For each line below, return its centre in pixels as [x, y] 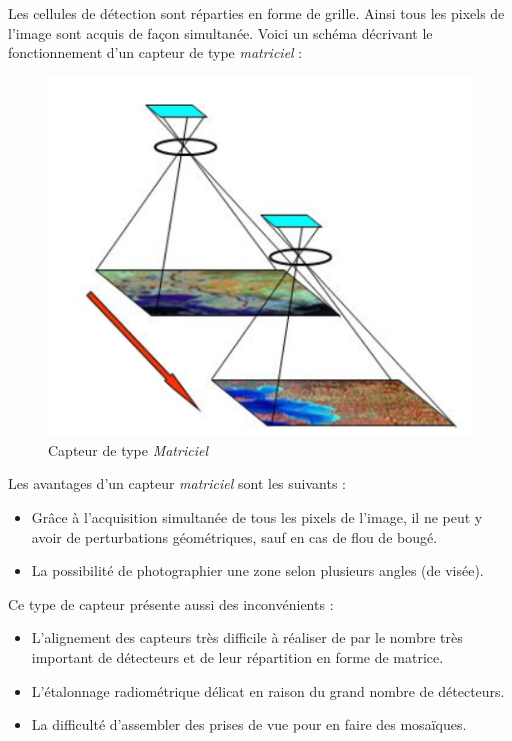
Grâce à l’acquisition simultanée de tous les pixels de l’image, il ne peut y [257, 516]
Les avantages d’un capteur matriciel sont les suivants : [177, 483]
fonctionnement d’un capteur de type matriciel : [155, 52]
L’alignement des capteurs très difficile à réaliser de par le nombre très [247, 637]
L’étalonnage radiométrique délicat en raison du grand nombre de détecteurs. [268, 690]
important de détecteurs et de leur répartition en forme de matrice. [237, 656]
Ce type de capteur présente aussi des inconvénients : [171, 603]
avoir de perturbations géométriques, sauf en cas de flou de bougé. [234, 536]
